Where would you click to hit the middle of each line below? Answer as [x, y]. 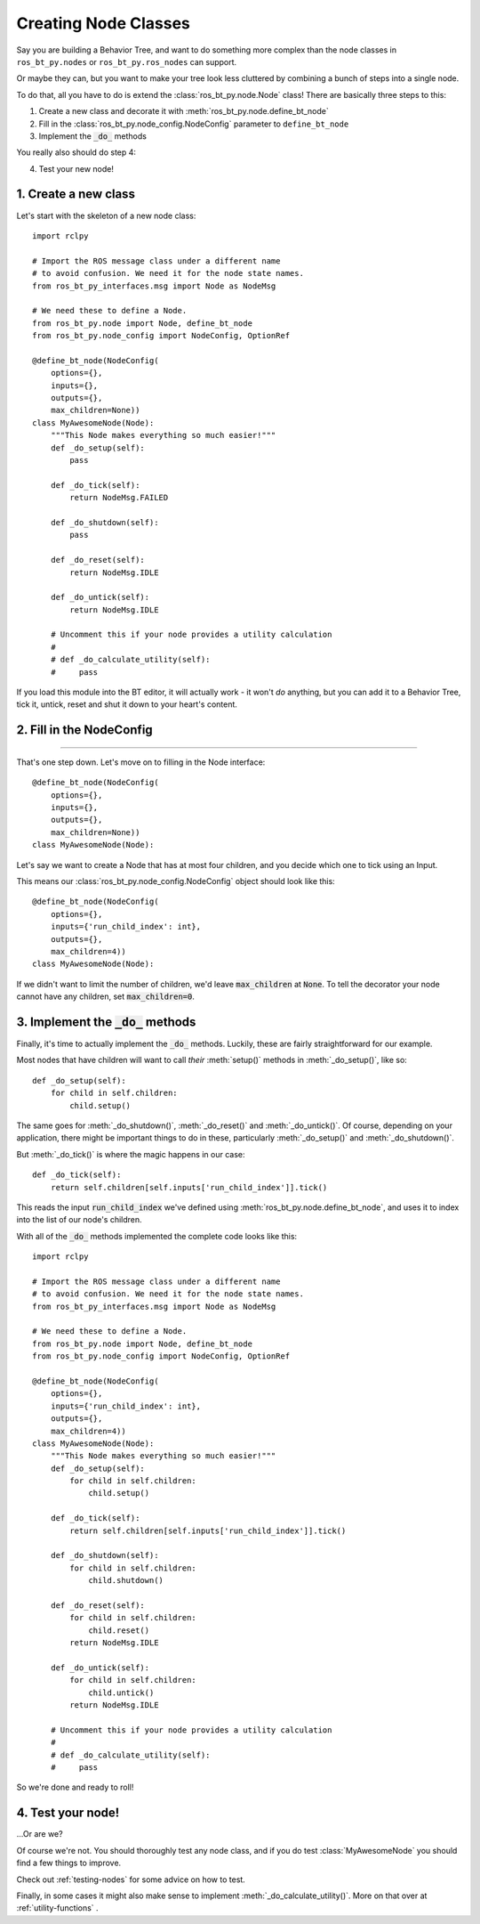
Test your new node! [76, 168]
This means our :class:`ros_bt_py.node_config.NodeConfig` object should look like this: [176, 881]
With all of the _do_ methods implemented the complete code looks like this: [157, 1236]
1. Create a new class [76, 195]
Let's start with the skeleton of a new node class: [106, 215]
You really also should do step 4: [76, 152]
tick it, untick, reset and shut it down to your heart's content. [127, 704]
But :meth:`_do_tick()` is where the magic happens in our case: [131, 1154]
